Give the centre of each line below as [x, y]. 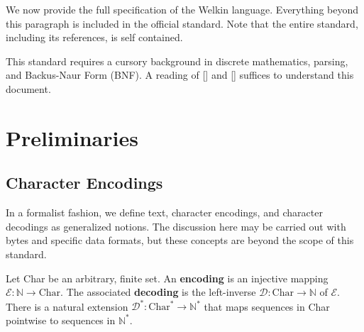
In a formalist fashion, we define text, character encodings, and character [164, 212]
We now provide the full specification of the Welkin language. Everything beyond [182, 9]
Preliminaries [72, 137]
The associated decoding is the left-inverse [161, 292]
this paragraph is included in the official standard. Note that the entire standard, [182, 23]
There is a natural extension [67, 306]
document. [28, 88]
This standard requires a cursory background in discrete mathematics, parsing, [177, 61]
